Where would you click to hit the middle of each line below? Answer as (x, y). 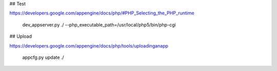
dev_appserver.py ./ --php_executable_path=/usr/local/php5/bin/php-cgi (99, 25)
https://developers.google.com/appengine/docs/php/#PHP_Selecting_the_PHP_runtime (102, 13)
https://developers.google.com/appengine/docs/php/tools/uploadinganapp (89, 45)
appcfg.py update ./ (43, 57)
